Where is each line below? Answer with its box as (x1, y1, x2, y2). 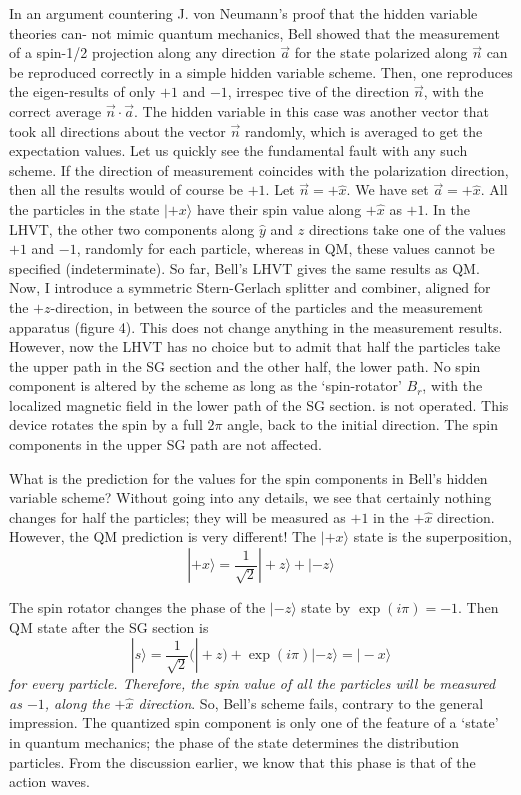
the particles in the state (9, 198, 160, 219)
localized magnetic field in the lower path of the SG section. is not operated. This (9, 394, 509, 415)
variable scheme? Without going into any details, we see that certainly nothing (9, 487, 492, 508)
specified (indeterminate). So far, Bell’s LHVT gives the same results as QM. (9, 257, 480, 278)
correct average (9, 100, 102, 121)
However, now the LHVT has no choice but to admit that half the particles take (9, 336, 501, 357)
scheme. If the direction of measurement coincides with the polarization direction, (9, 159, 509, 180)
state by (301, 597, 351, 618)
